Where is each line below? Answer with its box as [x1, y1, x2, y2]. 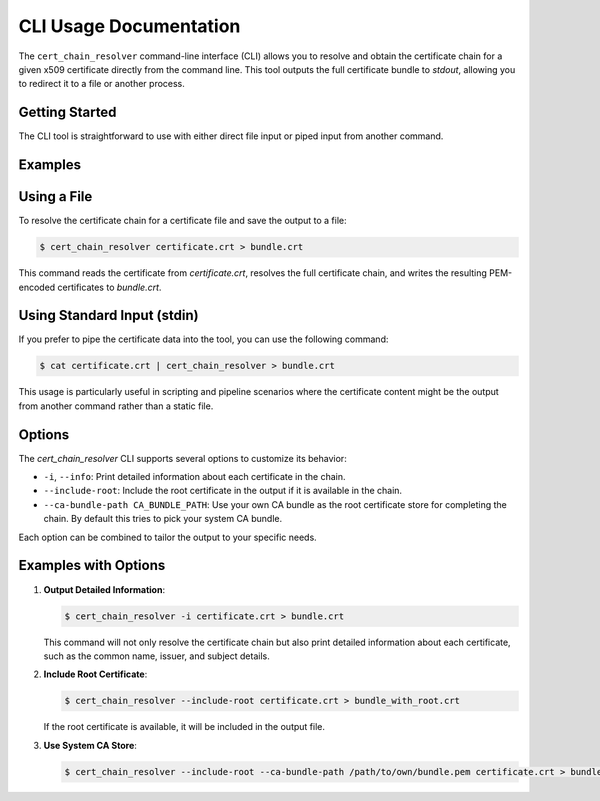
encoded [18, 281, 56, 293]
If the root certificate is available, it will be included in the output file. [43, 721, 325, 733]
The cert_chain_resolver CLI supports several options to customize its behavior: [18, 452, 347, 464]
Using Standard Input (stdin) [18, 307, 199, 324]
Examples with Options [18, 557, 166, 574]
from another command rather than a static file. [18, 400, 214, 412]
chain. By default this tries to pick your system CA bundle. [43, 513, 283, 525]
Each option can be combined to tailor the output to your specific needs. [18, 531, 317, 543]
